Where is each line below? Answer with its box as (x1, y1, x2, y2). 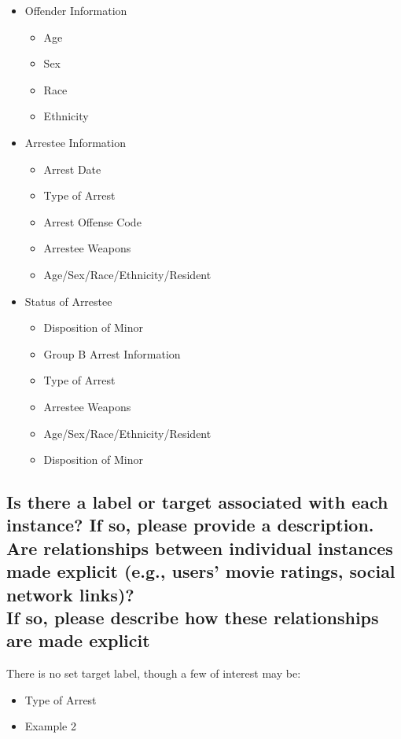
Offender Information (24, 2, 127, 18)
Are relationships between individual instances (6, 535, 393, 560)
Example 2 (24, 718, 76, 734)
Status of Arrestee (24, 292, 112, 309)
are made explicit (6, 628, 150, 653)
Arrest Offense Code (43, 213, 142, 230)
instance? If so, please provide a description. (6, 513, 374, 537)
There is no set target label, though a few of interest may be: (6, 665, 301, 682)
